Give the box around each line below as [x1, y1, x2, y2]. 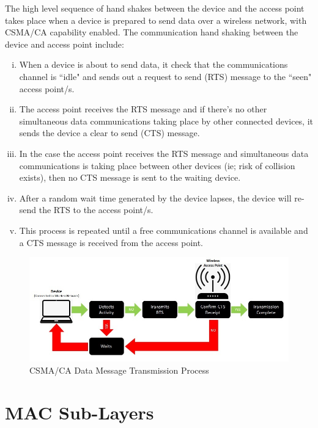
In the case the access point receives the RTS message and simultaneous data [19, 147, 309, 159]
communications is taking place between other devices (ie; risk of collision [19, 159, 295, 172]
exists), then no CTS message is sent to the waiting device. [19, 171, 241, 184]
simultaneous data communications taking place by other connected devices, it [19, 114, 314, 127]
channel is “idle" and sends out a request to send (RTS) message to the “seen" [19, 70, 312, 82]
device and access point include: [5, 37, 124, 50]
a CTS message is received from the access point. [19, 236, 204, 248]
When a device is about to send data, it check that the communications [19, 58, 288, 71]
